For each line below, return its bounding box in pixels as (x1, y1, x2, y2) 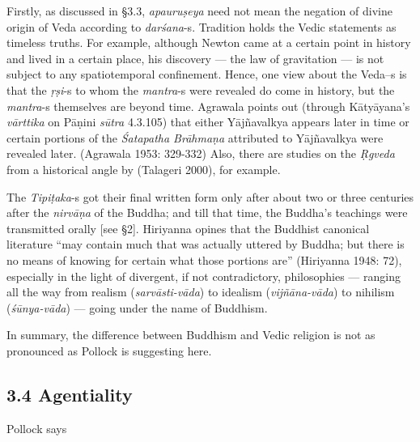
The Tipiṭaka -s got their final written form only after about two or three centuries (6, 188, 414, 205)
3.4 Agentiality (6, 381, 133, 406)
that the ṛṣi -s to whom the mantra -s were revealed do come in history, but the (6, 81, 395, 98)
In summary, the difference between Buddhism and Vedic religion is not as (6, 326, 375, 343)
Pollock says (6, 419, 67, 436)
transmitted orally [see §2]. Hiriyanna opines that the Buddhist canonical (6, 219, 370, 236)
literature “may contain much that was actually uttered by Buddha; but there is (6, 236, 405, 253)
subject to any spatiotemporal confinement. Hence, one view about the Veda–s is (6, 66, 407, 83)
